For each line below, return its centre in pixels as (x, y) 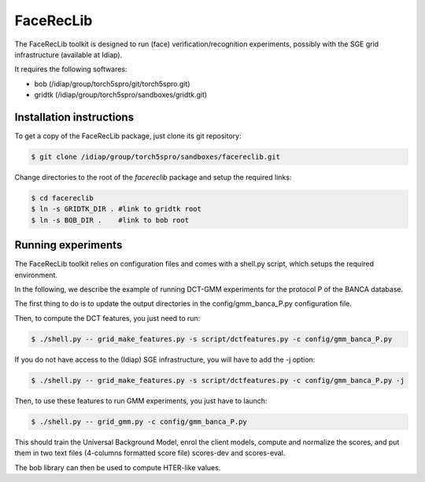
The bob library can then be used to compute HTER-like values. (118, 467)
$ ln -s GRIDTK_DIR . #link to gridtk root (116, 209)
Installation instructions (74, 117)
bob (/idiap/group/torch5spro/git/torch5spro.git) (112, 83)
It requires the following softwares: (71, 69)
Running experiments (68, 245)
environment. (36, 274)
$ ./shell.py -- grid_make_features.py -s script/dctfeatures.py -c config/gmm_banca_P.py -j (218, 380)
